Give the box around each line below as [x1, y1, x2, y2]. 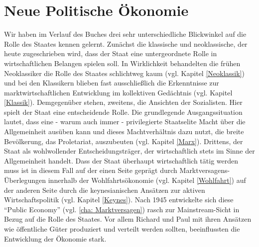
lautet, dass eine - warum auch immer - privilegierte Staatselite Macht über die [4, 116, 246, 127]
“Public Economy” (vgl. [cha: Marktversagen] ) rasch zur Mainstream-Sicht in [4, 204, 240, 214]
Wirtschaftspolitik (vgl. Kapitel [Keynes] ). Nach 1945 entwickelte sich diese [4, 194, 234, 205]
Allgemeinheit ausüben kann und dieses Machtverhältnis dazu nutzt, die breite [4, 126, 244, 137]
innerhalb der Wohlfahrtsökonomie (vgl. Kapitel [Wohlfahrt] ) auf [48, 175, 246, 185]
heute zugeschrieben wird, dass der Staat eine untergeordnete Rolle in [4, 48, 217, 59]
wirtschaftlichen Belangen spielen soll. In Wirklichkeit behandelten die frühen [4, 58, 241, 68]
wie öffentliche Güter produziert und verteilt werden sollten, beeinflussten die [4, 224, 240, 234]
